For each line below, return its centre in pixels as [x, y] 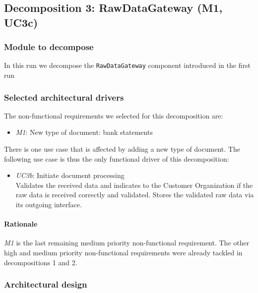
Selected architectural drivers [64, 97]
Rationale [21, 224]
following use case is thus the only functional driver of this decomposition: [117, 158]
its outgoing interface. [49, 205]
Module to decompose [49, 47]
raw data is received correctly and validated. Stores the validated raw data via [135, 195]
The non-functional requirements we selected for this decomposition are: [114, 115]
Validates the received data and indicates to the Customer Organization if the [134, 185]
